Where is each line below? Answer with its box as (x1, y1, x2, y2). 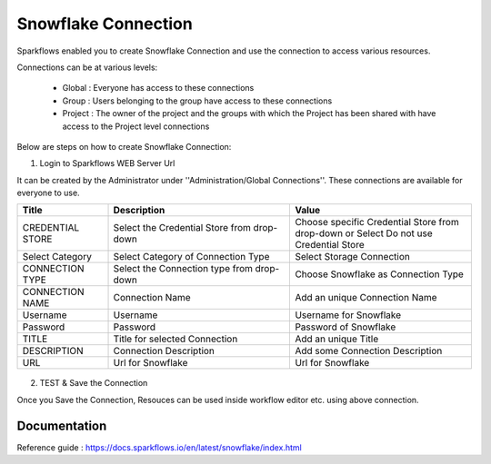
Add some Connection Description (295, 345, 443, 358)
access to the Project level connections (62, 121, 210, 132)
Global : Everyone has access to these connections (62, 83, 255, 94)
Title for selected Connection (113, 332, 238, 345)
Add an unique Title (295, 332, 379, 345)
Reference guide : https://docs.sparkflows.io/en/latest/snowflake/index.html (16, 441, 302, 453)
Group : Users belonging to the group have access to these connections (62, 95, 333, 106)
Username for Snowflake (295, 309, 402, 321)
